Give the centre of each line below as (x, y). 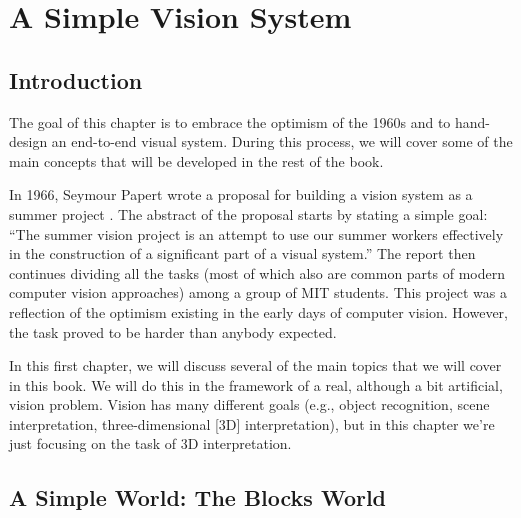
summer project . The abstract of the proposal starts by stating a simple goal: (248, 213)
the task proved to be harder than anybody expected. (173, 331)
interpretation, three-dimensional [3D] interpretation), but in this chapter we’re (252, 423)
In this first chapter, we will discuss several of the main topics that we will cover (255, 365)
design (28, 141)
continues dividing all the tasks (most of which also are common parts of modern (257, 272)
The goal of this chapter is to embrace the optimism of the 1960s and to (230, 121)
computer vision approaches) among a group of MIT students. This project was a (258, 292)
